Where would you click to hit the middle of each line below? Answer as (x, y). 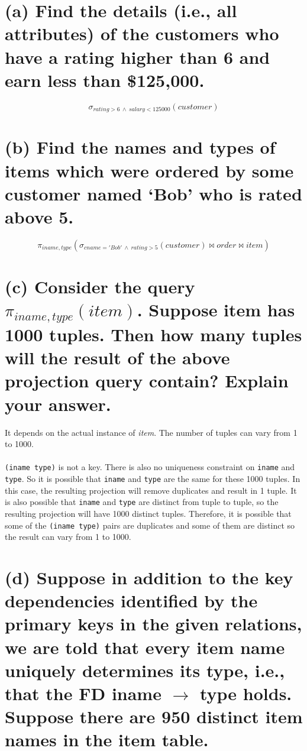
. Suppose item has (216, 310)
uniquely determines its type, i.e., (145, 670)
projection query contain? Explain (147, 381)
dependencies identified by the (131, 601)
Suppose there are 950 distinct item (154, 716)
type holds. (246, 693)
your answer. (58, 404)
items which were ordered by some (149, 170)
